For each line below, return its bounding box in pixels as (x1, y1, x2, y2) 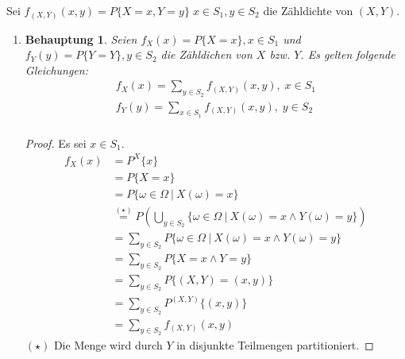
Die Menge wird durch (53, 336, 163, 353)
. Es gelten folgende (300, 46, 395, 63)
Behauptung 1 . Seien (25, 30, 137, 47)
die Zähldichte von (263, 2, 353, 18)
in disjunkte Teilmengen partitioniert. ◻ (176, 336, 374, 353)
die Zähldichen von (160, 46, 253, 63)
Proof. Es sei (25, 134, 87, 151)
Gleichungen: (25, 61, 88, 78)
